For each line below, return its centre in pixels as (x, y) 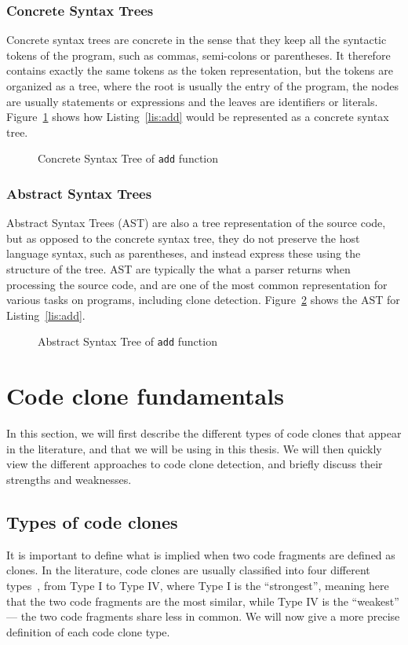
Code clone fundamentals (145, 396)
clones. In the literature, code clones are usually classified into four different (188, 570)
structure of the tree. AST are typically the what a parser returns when (178, 269)
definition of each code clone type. (88, 631)
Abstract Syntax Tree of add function (127, 341)
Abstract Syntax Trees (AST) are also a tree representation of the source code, (196, 223)
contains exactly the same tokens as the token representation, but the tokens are (200, 70)
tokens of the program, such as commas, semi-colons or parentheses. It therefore (199, 55)
